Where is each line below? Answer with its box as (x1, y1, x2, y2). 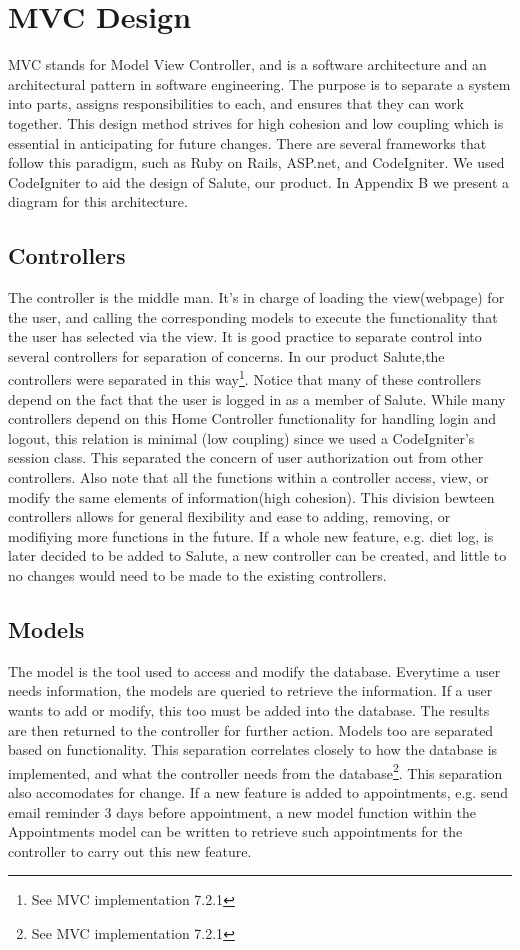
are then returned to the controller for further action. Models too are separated (8, 719, 494, 740)
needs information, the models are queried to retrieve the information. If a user (8, 680, 493, 701)
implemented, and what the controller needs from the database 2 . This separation (8, 759, 503, 783)
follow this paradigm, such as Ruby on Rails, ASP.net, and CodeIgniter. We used (8, 152, 505, 173)
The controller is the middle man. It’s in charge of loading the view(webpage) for (8, 287, 505, 308)
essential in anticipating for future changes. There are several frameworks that (8, 132, 487, 153)
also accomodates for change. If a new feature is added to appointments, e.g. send (8, 782, 509, 803)
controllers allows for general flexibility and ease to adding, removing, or (8, 506, 451, 527)
